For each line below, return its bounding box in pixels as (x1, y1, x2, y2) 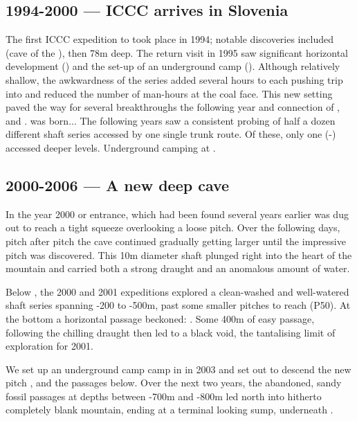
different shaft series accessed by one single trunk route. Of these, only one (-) (6, 127, 336, 141)
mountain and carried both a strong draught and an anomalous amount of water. (6, 261, 350, 276)
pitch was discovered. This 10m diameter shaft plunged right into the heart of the (6, 247, 352, 262)
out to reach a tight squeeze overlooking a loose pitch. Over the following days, (6, 220, 340, 235)
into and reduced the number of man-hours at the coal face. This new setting (6, 86, 333, 100)
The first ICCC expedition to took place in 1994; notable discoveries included (6, 32, 333, 46)
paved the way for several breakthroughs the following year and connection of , (6, 100, 340, 114)
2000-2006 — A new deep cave (6, 174, 230, 195)
